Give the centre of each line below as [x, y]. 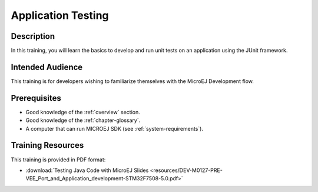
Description [33, 36]
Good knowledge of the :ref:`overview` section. [83, 112]
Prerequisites [36, 98]
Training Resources [47, 145]
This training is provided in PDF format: [58, 160]
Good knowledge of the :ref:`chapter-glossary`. [83, 120]
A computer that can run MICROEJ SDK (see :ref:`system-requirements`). [114, 128]
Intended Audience [47, 67]
